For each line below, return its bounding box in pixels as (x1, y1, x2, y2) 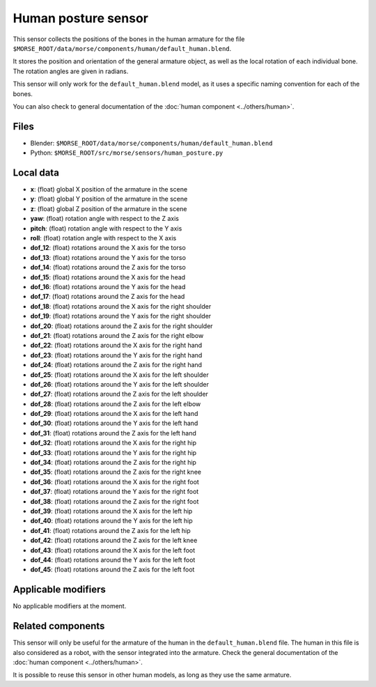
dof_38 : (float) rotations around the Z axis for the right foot (30, 497, 199, 505)
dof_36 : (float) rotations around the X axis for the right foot (30, 477, 200, 486)
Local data (13, 167, 59, 178)
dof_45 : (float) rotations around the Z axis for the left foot (30, 565, 195, 574)
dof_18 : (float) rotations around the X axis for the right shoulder (30, 302, 212, 310)
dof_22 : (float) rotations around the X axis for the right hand (30, 341, 203, 350)
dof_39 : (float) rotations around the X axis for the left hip (30, 507, 193, 515)
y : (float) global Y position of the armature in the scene (30, 195, 188, 203)
